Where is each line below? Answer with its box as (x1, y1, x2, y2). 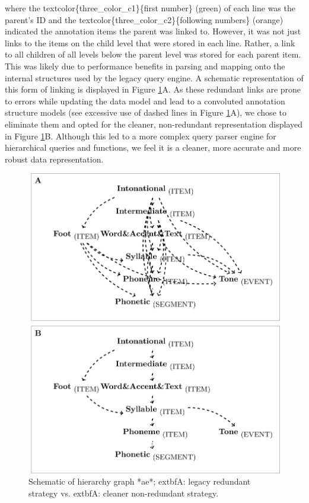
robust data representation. (5, 152, 104, 165)
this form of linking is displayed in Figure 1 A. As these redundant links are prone (5, 83, 301, 95)
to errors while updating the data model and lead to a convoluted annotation (5, 94, 285, 107)
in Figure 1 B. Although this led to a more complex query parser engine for (5, 129, 276, 142)
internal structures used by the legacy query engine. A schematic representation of (5, 71, 304, 84)
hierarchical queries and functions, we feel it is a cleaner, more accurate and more (5, 141, 301, 154)
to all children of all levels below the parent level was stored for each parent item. (5, 48, 301, 61)
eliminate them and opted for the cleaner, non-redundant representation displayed (5, 117, 303, 130)
